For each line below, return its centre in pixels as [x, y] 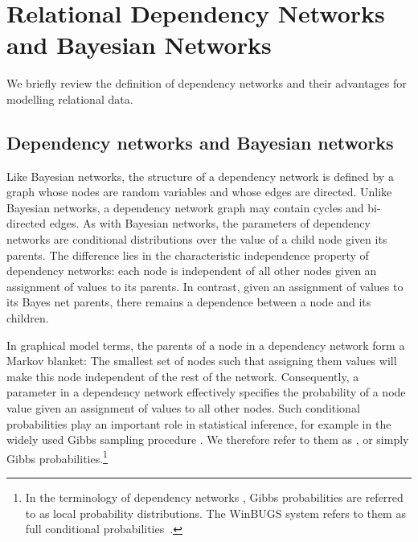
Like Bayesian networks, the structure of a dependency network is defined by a [200, 176]
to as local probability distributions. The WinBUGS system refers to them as [215, 513]
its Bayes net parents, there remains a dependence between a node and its [189, 302]
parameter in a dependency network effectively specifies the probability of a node [206, 392]
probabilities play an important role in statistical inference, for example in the [199, 423]
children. [28, 318]
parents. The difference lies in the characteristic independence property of [188, 255]
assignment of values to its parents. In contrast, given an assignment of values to [205, 286]
